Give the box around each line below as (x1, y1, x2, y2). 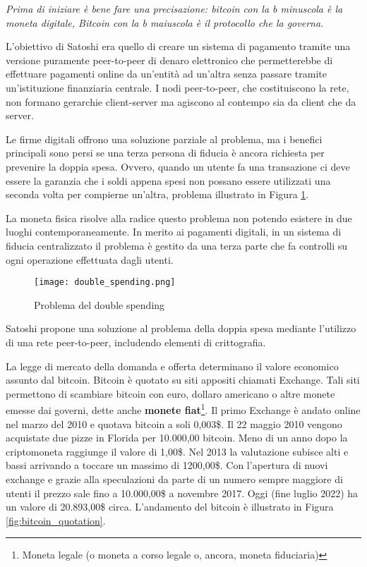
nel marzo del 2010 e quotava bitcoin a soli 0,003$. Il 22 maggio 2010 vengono (6, 416, 342, 431)
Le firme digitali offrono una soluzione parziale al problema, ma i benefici (6, 131, 323, 146)
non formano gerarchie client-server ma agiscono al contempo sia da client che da (6, 94, 356, 109)
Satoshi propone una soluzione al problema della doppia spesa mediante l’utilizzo (6, 321, 356, 336)
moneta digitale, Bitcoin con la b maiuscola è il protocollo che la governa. (6, 15, 324, 30)
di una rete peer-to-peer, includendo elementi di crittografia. (6, 334, 266, 349)
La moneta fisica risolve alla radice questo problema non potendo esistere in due (6, 210, 352, 225)
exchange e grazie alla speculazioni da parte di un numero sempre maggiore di (6, 471, 343, 486)
